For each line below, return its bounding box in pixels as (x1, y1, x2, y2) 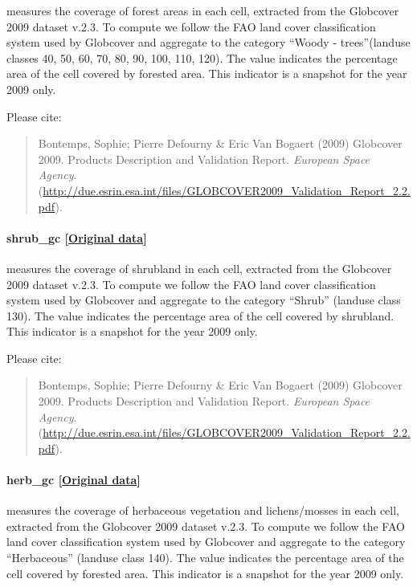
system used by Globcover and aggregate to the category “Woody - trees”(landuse (6, 34, 411, 51)
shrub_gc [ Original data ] (6, 229, 147, 246)
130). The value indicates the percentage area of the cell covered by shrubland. (6, 307, 395, 324)
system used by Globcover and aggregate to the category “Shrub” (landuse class (6, 291, 401, 308)
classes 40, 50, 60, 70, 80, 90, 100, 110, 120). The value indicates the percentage (6, 49, 398, 66)
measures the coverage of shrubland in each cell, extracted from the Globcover (6, 259, 392, 276)
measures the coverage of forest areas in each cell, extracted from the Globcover (6, 2, 399, 18)
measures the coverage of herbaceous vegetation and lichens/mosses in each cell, (6, 502, 400, 519)
